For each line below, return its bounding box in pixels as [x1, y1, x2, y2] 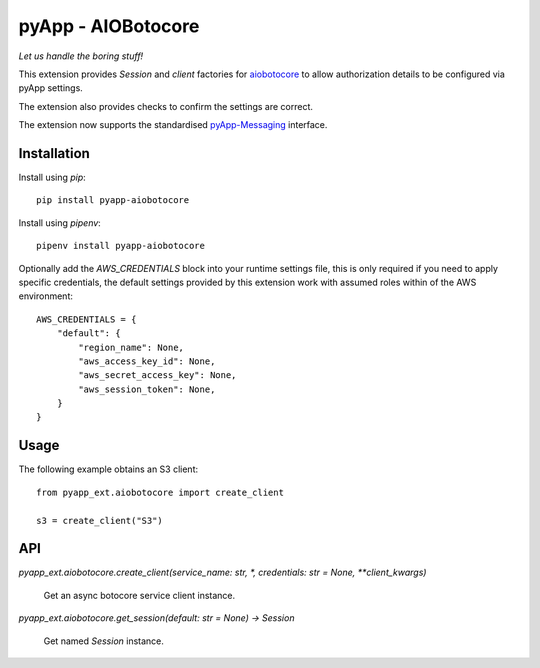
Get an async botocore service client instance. [43, 589, 236, 601]
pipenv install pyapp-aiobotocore [36, 240, 205, 252]
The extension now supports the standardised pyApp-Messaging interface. [18, 119, 328, 131]
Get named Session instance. [43, 635, 165, 647]
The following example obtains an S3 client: [18, 463, 199, 475]
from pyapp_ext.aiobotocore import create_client [36, 486, 285, 498]
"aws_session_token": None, [78, 383, 216, 395]
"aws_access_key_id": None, [78, 355, 216, 367]
